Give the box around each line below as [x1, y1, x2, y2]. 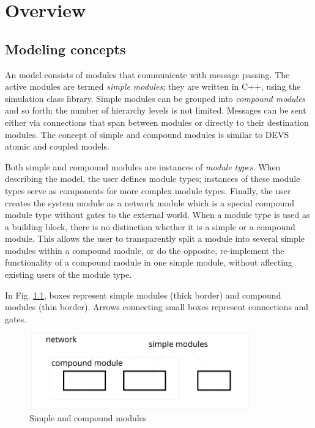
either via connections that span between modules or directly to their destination [5, 115, 309, 128]
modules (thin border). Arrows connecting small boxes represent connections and [5, 300, 309, 313]
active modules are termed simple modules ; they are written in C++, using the [5, 80, 301, 93]
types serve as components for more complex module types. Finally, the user [5, 184, 291, 197]
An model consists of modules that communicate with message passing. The [5, 68, 290, 81]
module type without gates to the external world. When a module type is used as [5, 208, 310, 221]
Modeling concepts [5, 39, 126, 58]
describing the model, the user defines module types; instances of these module [5, 172, 300, 185]
